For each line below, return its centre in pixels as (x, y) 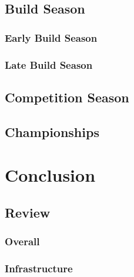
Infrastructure (39, 268)
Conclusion (50, 175)
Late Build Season (49, 64)
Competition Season (67, 97)
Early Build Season (51, 37)
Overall (22, 241)
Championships (52, 131)
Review (28, 212)
